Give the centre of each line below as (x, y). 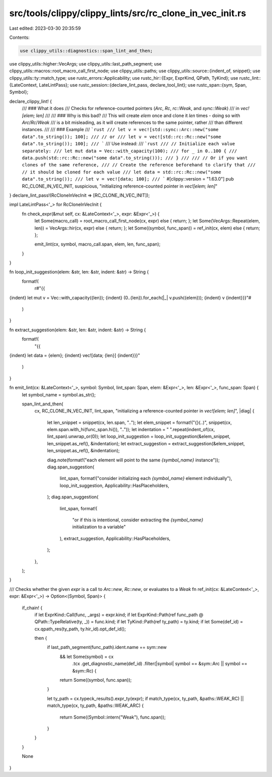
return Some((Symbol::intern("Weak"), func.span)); (113, 717)
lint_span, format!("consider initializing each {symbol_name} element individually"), (146, 479)
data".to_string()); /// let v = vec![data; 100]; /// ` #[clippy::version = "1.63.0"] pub (128, 179)
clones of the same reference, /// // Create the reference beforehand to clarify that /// (139, 165)
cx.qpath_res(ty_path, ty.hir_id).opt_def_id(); (80, 629)
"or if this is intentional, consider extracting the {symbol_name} (138, 520)
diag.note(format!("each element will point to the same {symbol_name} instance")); (133, 460)
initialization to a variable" (99, 527)
